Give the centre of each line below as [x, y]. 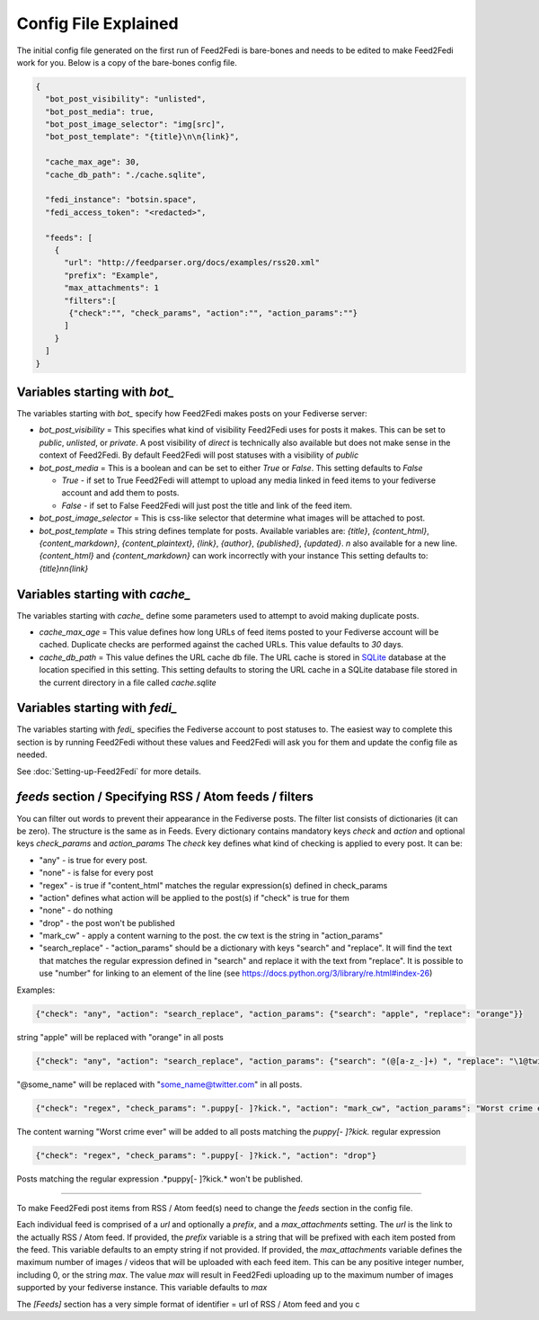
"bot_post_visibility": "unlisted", [126, 99]
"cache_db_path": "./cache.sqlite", [126, 174]
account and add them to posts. [120, 493]
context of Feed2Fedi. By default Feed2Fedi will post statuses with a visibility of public [199, 455]
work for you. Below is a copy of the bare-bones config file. [127, 62]
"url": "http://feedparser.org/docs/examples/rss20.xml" [192, 263]
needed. [32, 754]
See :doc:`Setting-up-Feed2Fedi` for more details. [109, 771]
